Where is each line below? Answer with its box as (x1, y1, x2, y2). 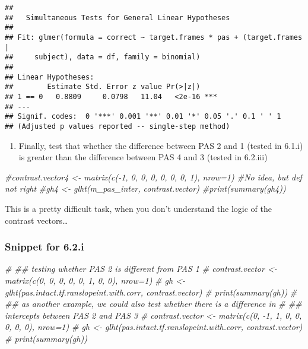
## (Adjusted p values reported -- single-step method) (5, 122, 230, 131)
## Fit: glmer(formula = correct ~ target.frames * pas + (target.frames (5, 33, 303, 42)
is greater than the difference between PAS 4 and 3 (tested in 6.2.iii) (18, 151, 268, 163)
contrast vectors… (5, 214, 68, 226)
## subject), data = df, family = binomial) (5, 53, 201, 62)
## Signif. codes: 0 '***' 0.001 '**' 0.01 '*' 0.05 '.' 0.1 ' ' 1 (5, 112, 281, 121)
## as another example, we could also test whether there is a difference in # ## (5, 297, 302, 310)
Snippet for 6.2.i (5, 239, 84, 254)
